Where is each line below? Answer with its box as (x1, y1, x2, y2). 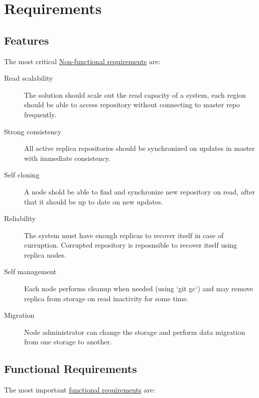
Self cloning (4, 169, 40, 180)
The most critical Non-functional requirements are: (4, 56, 161, 66)
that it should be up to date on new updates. (24, 196, 163, 207)
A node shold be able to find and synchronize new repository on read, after (24, 186, 255, 196)
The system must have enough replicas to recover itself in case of (24, 230, 224, 240)
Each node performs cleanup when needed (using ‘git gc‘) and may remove (24, 283, 253, 294)
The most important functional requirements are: (4, 384, 155, 395)
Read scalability (4, 73, 53, 83)
